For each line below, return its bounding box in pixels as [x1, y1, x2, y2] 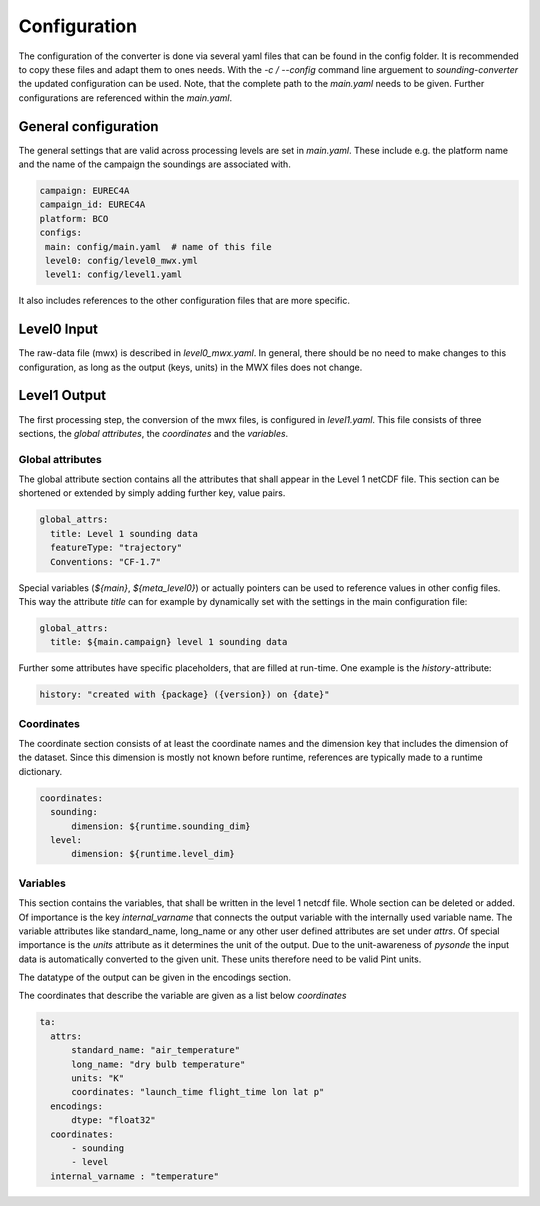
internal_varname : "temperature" [50, 1170, 220, 1182]
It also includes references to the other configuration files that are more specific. [18, 295, 350, 307]
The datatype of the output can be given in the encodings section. [18, 971, 292, 984]
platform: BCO [39, 213, 109, 224]
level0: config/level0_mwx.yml [45, 255, 199, 266]
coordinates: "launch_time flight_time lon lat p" [71, 1086, 325, 1098]
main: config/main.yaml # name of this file [45, 241, 272, 252]
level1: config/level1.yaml [45, 269, 183, 280]
